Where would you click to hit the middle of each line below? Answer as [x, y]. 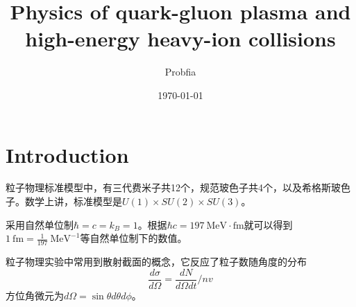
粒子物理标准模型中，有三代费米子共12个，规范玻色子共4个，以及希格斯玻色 [178, 187]
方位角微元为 [35, 295]
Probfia [180, 72]
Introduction [67, 154]
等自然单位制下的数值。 [134, 238]
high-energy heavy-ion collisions [180, 38]
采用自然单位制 [40, 224]
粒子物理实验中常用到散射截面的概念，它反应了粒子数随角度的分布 [156, 262]
